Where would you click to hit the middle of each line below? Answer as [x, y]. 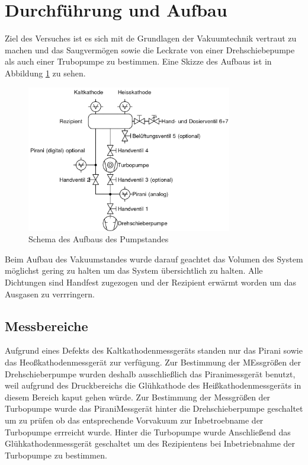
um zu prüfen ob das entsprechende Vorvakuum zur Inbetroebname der [134, 420]
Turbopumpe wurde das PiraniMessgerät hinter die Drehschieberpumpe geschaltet [154, 408]
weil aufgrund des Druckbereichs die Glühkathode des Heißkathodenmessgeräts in [153, 385]
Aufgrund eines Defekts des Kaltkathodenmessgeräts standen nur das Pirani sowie [154, 350]
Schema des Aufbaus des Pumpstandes [99, 239]
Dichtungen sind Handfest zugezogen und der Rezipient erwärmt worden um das [150, 282]
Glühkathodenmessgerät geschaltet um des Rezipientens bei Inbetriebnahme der [150, 443]
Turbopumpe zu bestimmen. [56, 455]
